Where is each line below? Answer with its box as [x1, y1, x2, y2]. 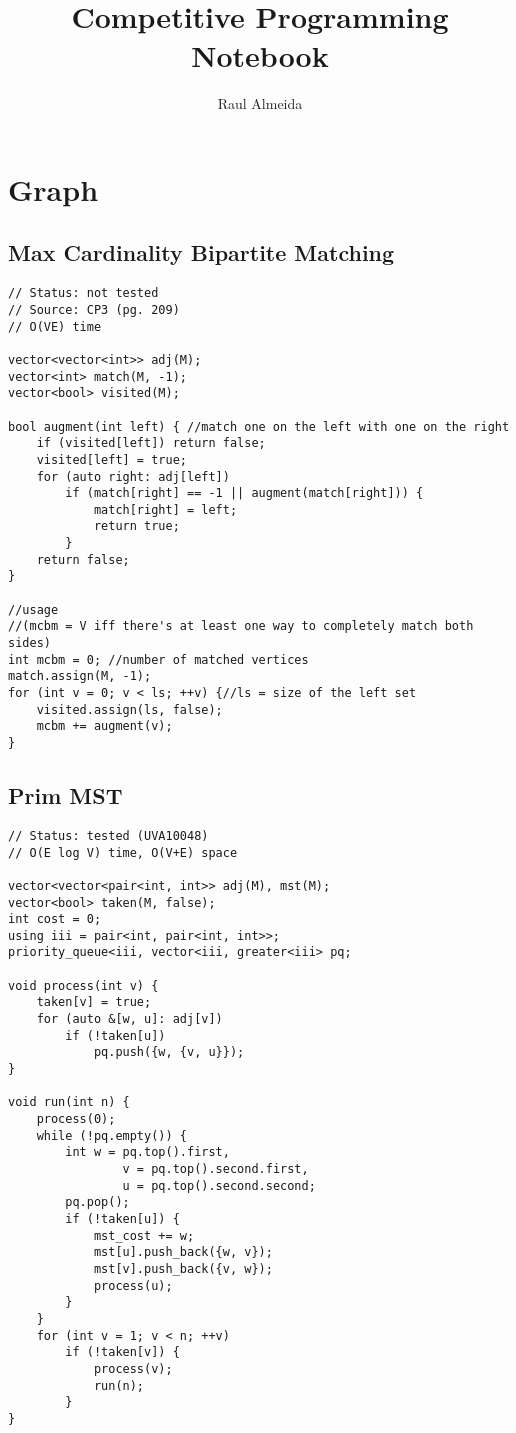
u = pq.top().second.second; [122, 1178, 316, 1193]
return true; [93, 519, 180, 534]
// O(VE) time [8, 319, 102, 334]
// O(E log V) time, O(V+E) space [8, 845, 238, 860]
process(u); [93, 1278, 173, 1293]
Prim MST [8, 780, 123, 811]
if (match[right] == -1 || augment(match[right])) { [65, 486, 424, 501]
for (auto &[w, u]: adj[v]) [36, 1012, 223, 1027]
